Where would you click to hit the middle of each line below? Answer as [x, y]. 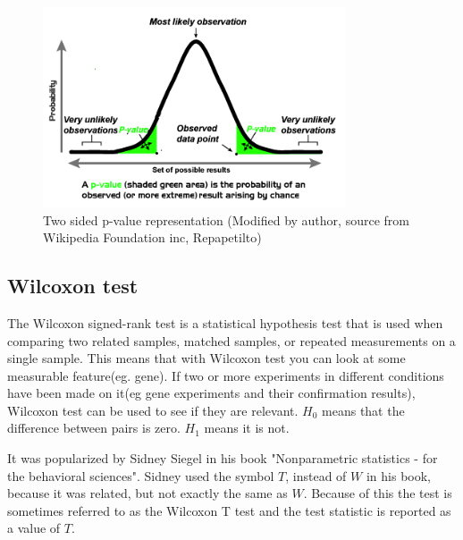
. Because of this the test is [378, 493]
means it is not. [247, 428]
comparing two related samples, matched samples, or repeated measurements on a [231, 340]
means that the [363, 410]
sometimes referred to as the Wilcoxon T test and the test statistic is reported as [229, 510]
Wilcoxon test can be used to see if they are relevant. [153, 410]
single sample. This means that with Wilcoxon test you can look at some [206, 358]
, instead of [316, 475]
